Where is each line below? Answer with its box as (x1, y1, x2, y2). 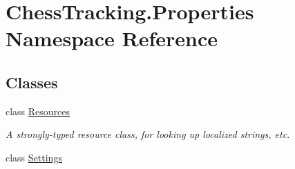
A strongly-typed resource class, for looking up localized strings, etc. (6, 127, 290, 141)
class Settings (6, 150, 62, 164)
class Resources (6, 103, 70, 118)
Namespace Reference (6, 24, 218, 52)
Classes (6, 71, 58, 92)
